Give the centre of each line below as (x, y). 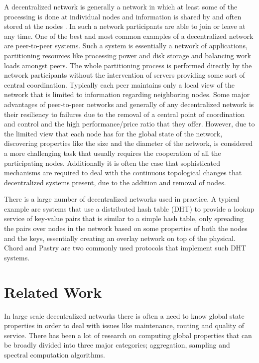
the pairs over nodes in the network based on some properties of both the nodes (126, 228)
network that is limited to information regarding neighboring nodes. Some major (127, 94)
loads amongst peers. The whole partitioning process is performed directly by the (128, 65)
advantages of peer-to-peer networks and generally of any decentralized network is (129, 104)
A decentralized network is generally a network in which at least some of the (121, 6)
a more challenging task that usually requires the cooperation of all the (113, 153)
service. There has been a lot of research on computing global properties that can (128, 335)
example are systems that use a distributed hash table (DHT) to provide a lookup (129, 208)
